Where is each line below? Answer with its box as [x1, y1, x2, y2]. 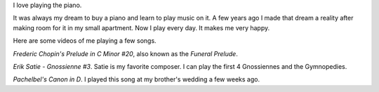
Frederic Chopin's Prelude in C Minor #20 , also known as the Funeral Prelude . [13, 49, 238, 58]
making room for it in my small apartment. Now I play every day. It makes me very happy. [13, 23, 270, 32]
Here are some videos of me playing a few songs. [13, 37, 157, 45]
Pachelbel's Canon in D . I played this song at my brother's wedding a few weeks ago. [13, 75, 260, 84]
